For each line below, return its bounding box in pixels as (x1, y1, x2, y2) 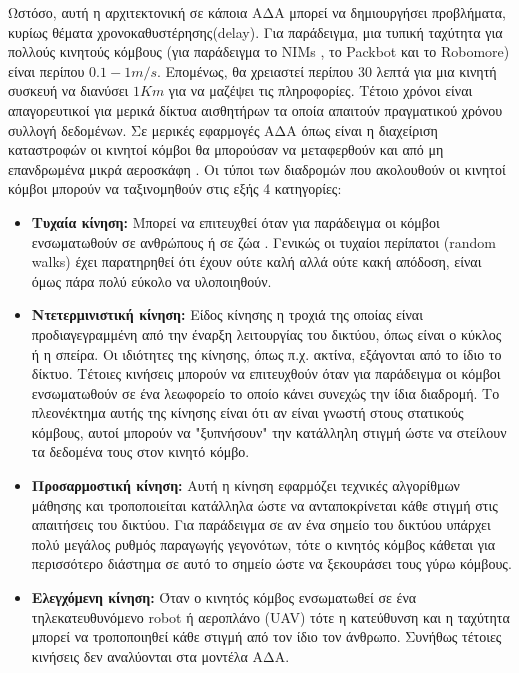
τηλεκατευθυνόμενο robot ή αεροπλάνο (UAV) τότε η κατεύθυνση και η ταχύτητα (31, 606, 510, 627)
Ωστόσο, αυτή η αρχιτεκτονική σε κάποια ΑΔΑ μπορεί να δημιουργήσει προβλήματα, (8, 2, 506, 22)
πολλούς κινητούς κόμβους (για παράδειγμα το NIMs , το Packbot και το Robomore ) (8, 41, 510, 62)
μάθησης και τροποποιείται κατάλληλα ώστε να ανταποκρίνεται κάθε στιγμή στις (31, 494, 498, 515)
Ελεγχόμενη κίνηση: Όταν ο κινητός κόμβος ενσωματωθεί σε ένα (31, 587, 417, 608)
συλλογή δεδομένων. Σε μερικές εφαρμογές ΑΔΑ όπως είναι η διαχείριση (8, 119, 438, 140)
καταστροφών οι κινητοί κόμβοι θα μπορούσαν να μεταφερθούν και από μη (8, 139, 444, 160)
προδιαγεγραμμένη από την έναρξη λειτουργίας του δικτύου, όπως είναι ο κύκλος (31, 323, 502, 344)
